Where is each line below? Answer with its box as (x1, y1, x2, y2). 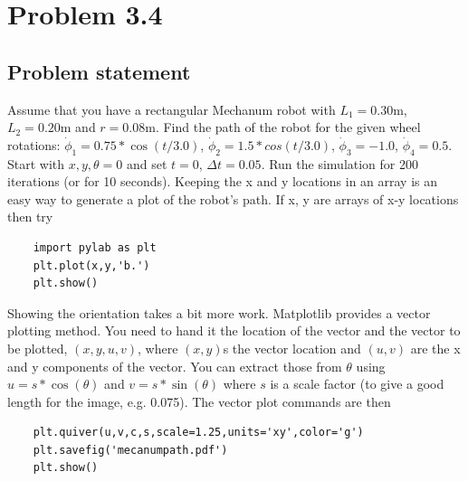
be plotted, (7, 338, 68, 357)
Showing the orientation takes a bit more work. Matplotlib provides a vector (7, 303, 431, 322)
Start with (7, 154, 65, 173)
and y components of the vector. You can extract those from (7, 356, 342, 375)
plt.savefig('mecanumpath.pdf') (33, 443, 228, 457)
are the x (410, 338, 461, 357)
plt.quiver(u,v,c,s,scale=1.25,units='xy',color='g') (33, 426, 364, 439)
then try (7, 207, 53, 226)
